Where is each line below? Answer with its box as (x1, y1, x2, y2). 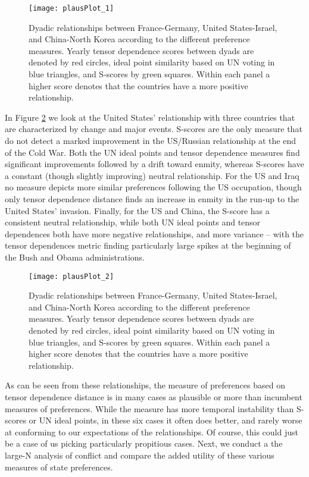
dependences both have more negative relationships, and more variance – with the (5, 227, 304, 240)
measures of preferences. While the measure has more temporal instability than (5, 402, 294, 415)
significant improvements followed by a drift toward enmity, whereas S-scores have (5, 158, 304, 170)
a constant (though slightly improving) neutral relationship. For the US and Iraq (5, 169, 299, 181)
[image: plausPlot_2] (29, 272, 114, 281)
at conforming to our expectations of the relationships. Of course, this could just (5, 425, 298, 438)
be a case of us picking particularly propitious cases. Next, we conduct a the (5, 437, 283, 450)
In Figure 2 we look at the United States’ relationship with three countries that (5, 111, 295, 123)
